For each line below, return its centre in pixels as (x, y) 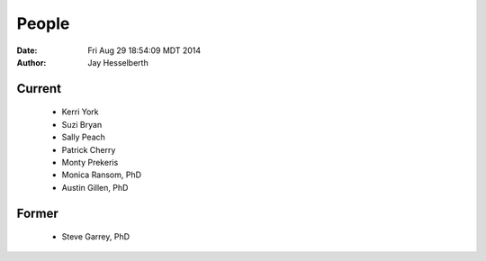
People (43, 23)
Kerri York (80, 112)
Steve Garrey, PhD (96, 237)
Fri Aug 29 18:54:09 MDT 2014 (144, 50)
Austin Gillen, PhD (95, 187)
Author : (31, 62)
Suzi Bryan (82, 124)
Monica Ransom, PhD (102, 175)
